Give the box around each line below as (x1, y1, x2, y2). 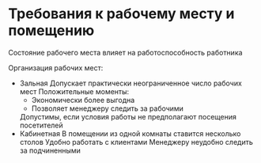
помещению (8, 21, 95, 40)
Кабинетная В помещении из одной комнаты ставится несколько (19, 128, 241, 138)
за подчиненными (19, 146, 81, 155)
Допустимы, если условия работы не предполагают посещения (19, 112, 237, 121)
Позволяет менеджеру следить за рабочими (31, 104, 184, 113)
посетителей (19, 120, 63, 130)
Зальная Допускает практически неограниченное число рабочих (19, 78, 243, 88)
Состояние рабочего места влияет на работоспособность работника (8, 47, 243, 57)
